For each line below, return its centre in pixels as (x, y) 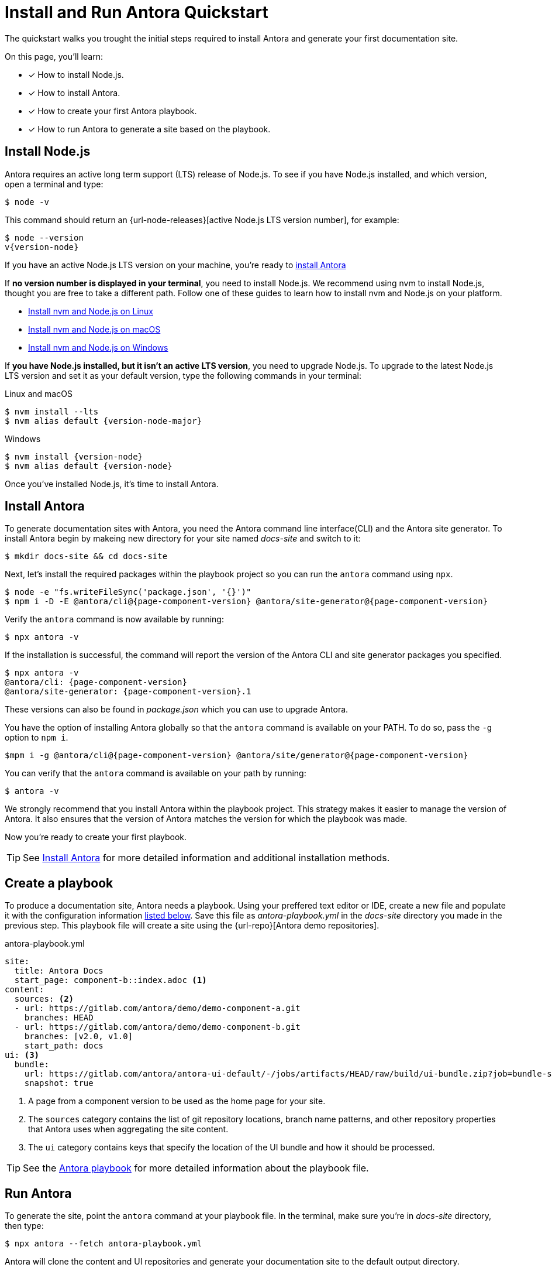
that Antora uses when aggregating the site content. (128, 1129)
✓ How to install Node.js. (76, 74)
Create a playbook (59, 883)
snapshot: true (59, 1083)
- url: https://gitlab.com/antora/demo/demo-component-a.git (157, 1008)
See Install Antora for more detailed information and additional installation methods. (206, 858)
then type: (24, 1226)
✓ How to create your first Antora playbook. (113, 111)
